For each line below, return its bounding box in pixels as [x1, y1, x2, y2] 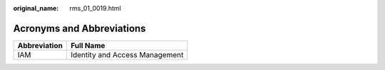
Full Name [70, 40, 106, 50]
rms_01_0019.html [69, 4, 121, 12]
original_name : [13, 4, 59, 12]
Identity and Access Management [70, 49, 184, 59]
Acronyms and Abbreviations [13, 22, 146, 35]
